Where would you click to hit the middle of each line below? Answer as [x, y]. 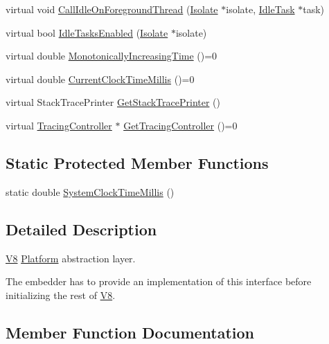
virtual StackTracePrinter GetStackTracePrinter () [113, 102]
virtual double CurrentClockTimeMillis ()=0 [100, 79]
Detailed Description [81, 229]
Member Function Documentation [130, 332]
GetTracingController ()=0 [180, 125]
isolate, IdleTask [260, 9]
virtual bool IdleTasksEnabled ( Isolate [87, 32]
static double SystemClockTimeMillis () [90, 191]
